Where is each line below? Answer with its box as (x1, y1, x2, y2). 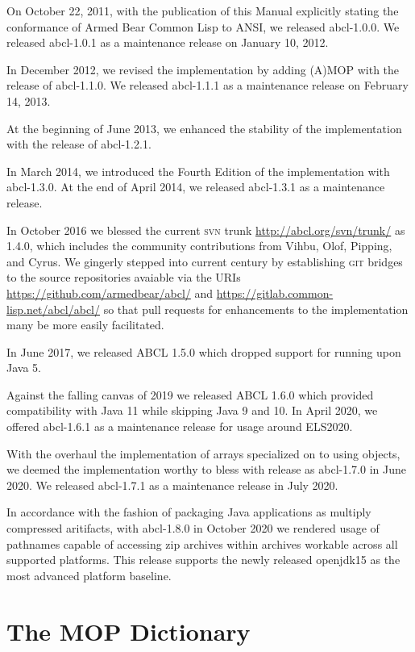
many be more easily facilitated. (6, 316, 164, 333)
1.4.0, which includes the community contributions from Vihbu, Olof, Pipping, (6, 237, 392, 254)
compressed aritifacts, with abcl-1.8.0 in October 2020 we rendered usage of (6, 520, 380, 537)
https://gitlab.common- (216, 284, 334, 301)
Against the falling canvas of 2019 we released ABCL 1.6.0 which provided (6, 386, 374, 403)
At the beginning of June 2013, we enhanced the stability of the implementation (6, 119, 402, 136)
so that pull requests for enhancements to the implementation (103, 300, 409, 317)
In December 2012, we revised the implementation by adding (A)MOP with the (6, 61, 400, 77)
